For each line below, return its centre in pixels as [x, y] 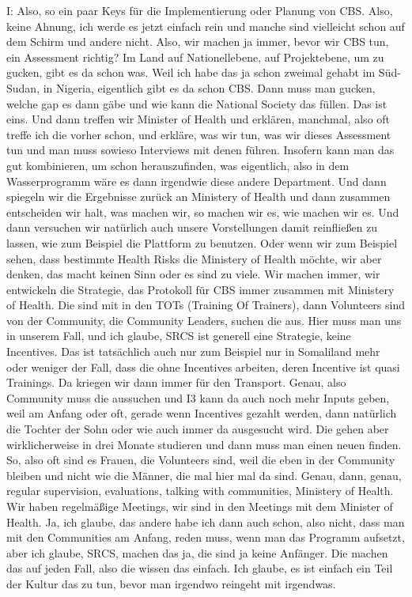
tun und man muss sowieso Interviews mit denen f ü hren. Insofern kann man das [200, 150]
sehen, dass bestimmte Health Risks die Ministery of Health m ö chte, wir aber [194, 258]
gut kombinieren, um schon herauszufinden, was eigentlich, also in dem [178, 165]
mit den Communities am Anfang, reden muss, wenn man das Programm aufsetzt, [206, 537]
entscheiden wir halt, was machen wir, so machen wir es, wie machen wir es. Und [203, 212]
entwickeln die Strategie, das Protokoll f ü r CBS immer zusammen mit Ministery [200, 289]
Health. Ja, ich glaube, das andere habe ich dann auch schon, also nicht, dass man [206, 521]
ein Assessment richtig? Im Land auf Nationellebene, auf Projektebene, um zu [195, 57]
